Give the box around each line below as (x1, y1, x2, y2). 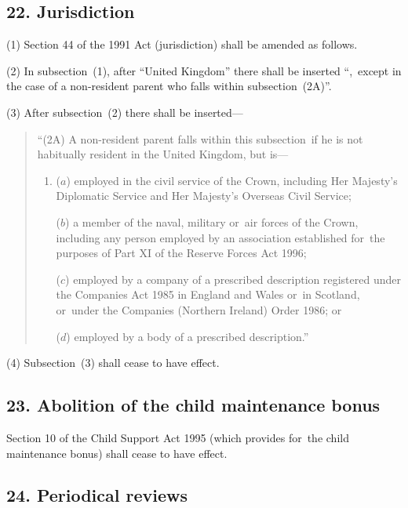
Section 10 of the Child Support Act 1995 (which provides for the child (6, 429, 349, 445)
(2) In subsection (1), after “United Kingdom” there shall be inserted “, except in (6, 62, 402, 78)
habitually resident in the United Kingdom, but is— (37, 146, 289, 162)
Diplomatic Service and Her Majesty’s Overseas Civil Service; (56, 187, 352, 204)
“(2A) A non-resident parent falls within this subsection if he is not (37, 130, 363, 147)
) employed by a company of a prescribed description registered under (65, 270, 401, 287)
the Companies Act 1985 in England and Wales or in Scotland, (56, 286, 360, 303)
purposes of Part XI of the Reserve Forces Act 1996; (56, 245, 307, 261)
